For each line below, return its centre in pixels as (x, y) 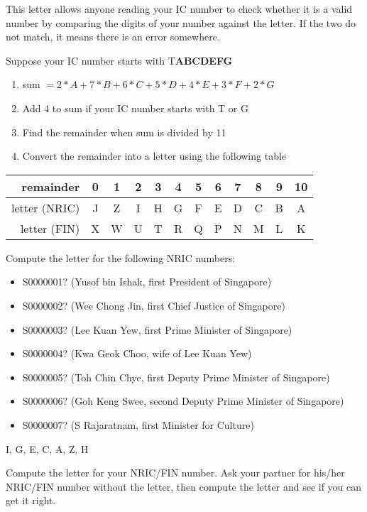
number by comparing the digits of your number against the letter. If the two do (181, 22)
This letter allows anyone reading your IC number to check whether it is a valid (179, 9)
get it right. (31, 500)
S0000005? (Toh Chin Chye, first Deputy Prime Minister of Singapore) (176, 377)
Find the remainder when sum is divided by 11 (124, 132)
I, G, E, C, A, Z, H (47, 448)
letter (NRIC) (46, 207)
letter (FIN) (50, 228)
